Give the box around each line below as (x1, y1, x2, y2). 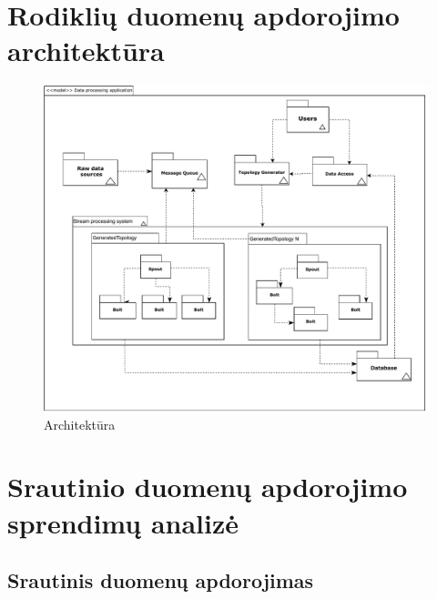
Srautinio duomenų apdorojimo (7, 468, 408, 505)
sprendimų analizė (7, 503, 239, 541)
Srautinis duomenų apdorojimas (7, 566, 314, 594)
